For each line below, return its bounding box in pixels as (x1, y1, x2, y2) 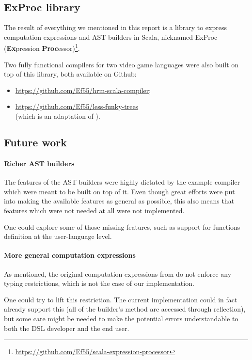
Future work (4, 135, 67, 149)
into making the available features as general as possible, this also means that (4, 196, 235, 206)
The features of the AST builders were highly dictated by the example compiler (4, 177, 240, 187)
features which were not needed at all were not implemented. (4, 205, 185, 215)
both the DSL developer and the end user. (4, 323, 129, 333)
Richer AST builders (4, 158, 75, 168)
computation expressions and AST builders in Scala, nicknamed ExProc (4, 31, 218, 42)
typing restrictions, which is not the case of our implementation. (4, 278, 194, 288)
